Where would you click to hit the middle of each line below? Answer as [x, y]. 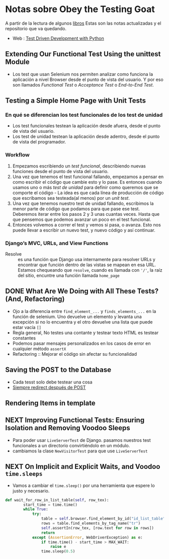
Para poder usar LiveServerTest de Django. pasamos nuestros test [81, 440]
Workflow [18, 155]
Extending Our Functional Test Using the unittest [83, 54]
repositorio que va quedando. [36, 28]
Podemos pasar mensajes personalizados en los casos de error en [81, 343]
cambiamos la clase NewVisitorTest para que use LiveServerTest [80, 451]
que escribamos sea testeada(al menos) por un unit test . [71, 198]
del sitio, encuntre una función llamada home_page [69, 276]
